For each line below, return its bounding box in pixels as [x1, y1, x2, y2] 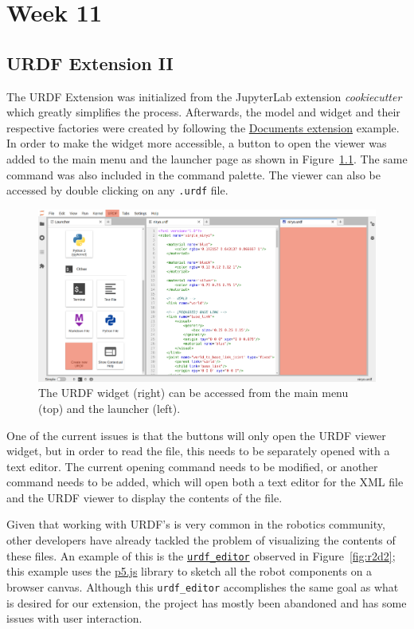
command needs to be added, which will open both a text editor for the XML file [6, 474, 404, 490]
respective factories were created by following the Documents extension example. [6, 119, 400, 136]
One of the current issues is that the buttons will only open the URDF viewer [6, 427, 386, 443]
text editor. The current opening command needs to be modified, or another [6, 458, 378, 474]
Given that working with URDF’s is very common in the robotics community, [6, 516, 385, 533]
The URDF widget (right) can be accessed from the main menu [38, 384, 349, 401]
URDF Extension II [6, 50, 174, 75]
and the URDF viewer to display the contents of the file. [6, 489, 283, 505]
